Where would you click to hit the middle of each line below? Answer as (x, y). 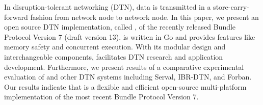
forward (16, 17)
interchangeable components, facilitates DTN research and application (114, 56)
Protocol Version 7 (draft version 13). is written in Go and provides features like (130, 36)
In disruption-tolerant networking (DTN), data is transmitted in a (108, 7)
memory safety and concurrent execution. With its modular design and (115, 47)
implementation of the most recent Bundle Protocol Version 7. (101, 97)
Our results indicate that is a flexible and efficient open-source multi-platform (125, 86)
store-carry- (231, 7)
